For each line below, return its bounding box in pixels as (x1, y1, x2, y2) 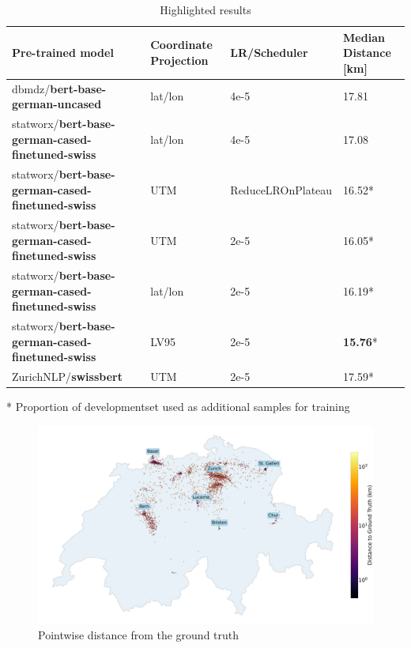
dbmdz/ (12, 80, 51, 96)
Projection (150, 51, 209, 68)
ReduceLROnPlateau (230, 181, 333, 198)
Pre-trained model (12, 44, 114, 61)
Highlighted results (160, 2, 251, 17)
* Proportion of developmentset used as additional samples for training (6, 398, 350, 415)
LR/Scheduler (230, 44, 308, 61)
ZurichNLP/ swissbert (12, 368, 123, 385)
